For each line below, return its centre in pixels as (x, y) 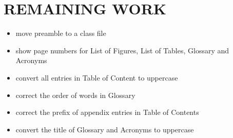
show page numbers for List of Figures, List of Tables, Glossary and (122, 50)
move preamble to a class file (61, 33)
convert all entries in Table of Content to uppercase (97, 77)
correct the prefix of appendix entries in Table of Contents (107, 112)
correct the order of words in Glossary (75, 95)
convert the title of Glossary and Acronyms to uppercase (105, 129)
